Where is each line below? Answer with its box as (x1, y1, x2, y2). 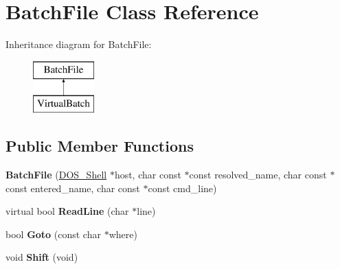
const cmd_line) (148, 180, 217, 195)
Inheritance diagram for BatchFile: (5, 37, 152, 51)
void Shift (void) (5, 250, 78, 264)
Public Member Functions (5, 135, 194, 156)
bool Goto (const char (5, 226, 101, 241)
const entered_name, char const (5, 180, 140, 195)
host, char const (114, 167, 181, 182)
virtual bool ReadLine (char (5, 204, 129, 218)
